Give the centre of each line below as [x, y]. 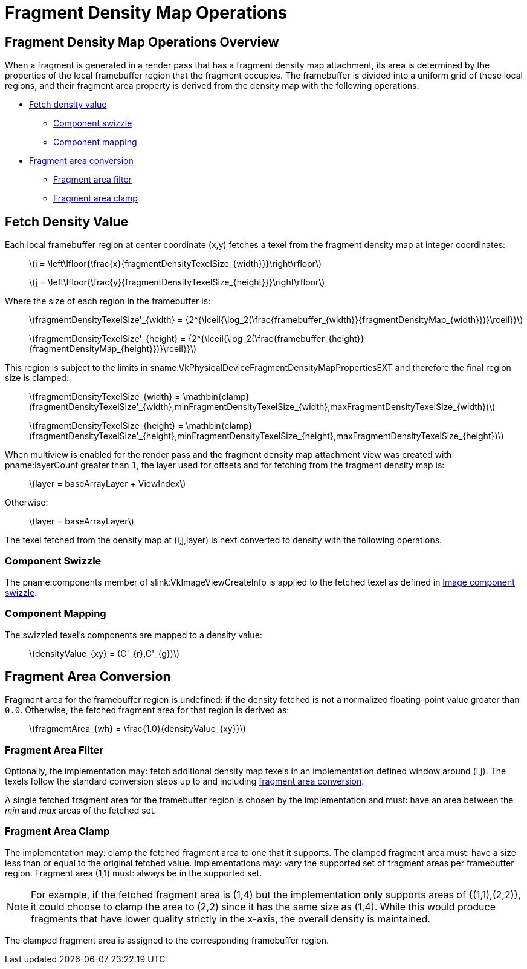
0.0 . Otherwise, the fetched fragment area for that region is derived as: [147, 710]
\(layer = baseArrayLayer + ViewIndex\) [108, 484]
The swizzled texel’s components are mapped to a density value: [134, 635]
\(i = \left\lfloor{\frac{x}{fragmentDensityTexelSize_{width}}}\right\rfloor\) [176, 264]
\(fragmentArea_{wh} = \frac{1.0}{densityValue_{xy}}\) [137, 729]
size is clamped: [37, 378]
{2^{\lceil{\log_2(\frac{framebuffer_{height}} [276, 339]
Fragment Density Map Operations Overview [142, 42]
